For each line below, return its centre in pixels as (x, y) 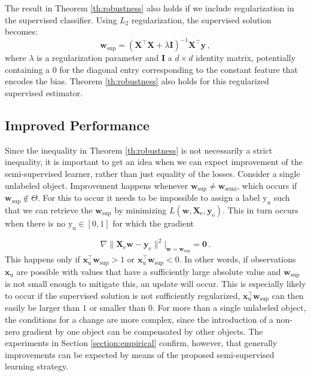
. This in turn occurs (260, 210)
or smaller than (118, 308)
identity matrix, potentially (246, 58)
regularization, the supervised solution (202, 19)
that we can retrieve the (49, 210)
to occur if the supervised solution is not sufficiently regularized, (123, 295)
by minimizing (141, 210)
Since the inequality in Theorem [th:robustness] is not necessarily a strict (139, 150)
